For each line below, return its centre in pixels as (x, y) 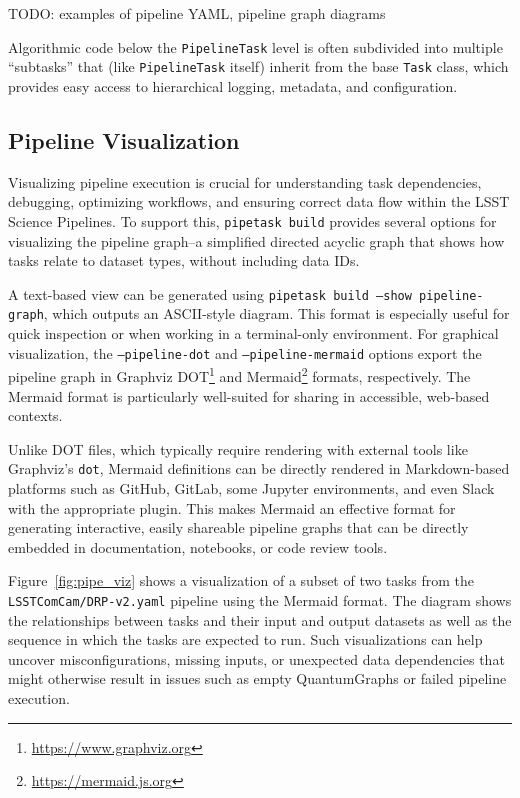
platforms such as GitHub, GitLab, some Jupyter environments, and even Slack (251, 487)
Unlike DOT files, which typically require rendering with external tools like (238, 448)
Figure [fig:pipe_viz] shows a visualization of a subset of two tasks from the (241, 580)
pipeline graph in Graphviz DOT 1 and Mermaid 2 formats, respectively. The (239, 374)
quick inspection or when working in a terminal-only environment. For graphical (253, 333)
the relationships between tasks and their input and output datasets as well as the (260, 619)
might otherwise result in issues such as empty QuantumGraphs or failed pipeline (257, 678)
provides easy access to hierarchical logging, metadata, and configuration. (233, 85)
